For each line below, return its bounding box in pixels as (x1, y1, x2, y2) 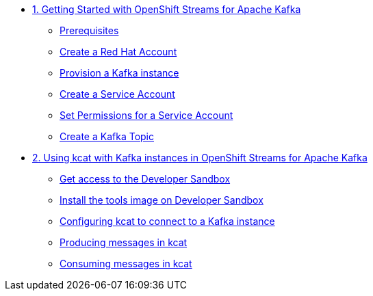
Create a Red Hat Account (60, 46, 177, 57)
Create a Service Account (60, 88, 175, 100)
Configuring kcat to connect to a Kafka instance (60, 215, 275, 227)
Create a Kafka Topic (60, 131, 154, 142)
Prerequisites (60, 25, 119, 36)
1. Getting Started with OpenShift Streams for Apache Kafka (32, 3, 301, 15)
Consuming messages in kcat (60, 258, 192, 269)
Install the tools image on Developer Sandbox (60, 194, 263, 206)
